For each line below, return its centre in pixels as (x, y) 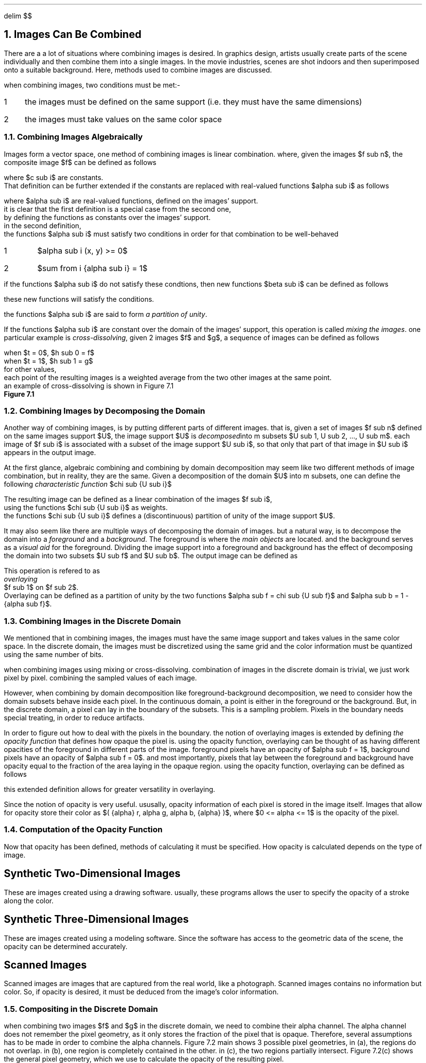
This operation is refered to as (52, 571)
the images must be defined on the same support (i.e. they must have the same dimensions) (193, 101)
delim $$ (18, 16)
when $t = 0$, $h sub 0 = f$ (49, 352)
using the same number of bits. (54, 655)
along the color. (29, 900)
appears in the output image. (50, 453)
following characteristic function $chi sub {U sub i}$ (88, 484)
